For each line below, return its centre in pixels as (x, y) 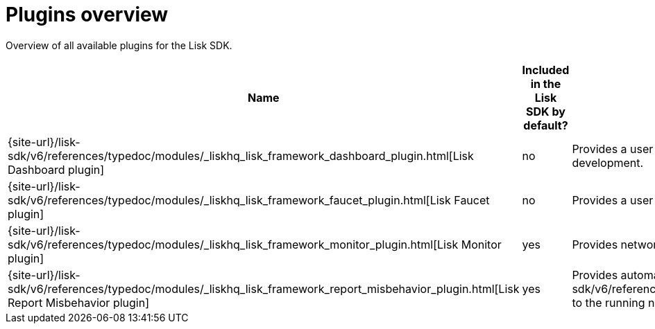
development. (608, 162)
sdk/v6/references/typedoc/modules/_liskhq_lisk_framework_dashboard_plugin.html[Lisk (241, 155)
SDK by (546, 111)
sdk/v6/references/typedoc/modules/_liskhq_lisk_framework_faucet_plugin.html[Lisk (229, 200)
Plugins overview (87, 15)
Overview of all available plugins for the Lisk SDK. (119, 45)
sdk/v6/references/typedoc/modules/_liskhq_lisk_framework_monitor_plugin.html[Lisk (233, 244)
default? (546, 125)
